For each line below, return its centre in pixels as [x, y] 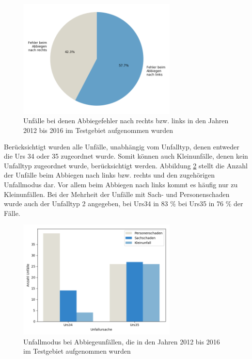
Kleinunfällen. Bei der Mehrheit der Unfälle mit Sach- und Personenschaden [117, 194]
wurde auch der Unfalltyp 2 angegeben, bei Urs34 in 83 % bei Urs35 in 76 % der [124, 204]
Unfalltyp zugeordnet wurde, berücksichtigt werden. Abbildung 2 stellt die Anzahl [126, 165]
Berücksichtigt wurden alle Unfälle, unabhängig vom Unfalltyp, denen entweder [122, 146]
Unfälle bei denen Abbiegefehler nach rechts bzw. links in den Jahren [126, 121]
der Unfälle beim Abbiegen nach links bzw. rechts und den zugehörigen [110, 175]
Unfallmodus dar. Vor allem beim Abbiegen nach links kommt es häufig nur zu [121, 184]
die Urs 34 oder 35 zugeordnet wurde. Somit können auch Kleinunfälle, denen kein [126, 156]
